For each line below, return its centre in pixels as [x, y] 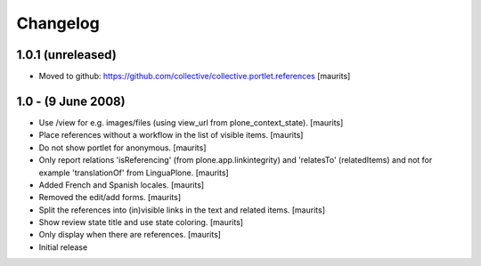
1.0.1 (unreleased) [67, 55]
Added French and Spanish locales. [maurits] [122, 185]
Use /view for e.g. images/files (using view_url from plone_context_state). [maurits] [191, 122]
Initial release [63, 247]
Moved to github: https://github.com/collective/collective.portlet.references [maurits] [195, 77]
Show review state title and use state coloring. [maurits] [141, 222]
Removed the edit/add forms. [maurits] [110, 197]
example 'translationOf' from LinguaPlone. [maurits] [134, 173]
